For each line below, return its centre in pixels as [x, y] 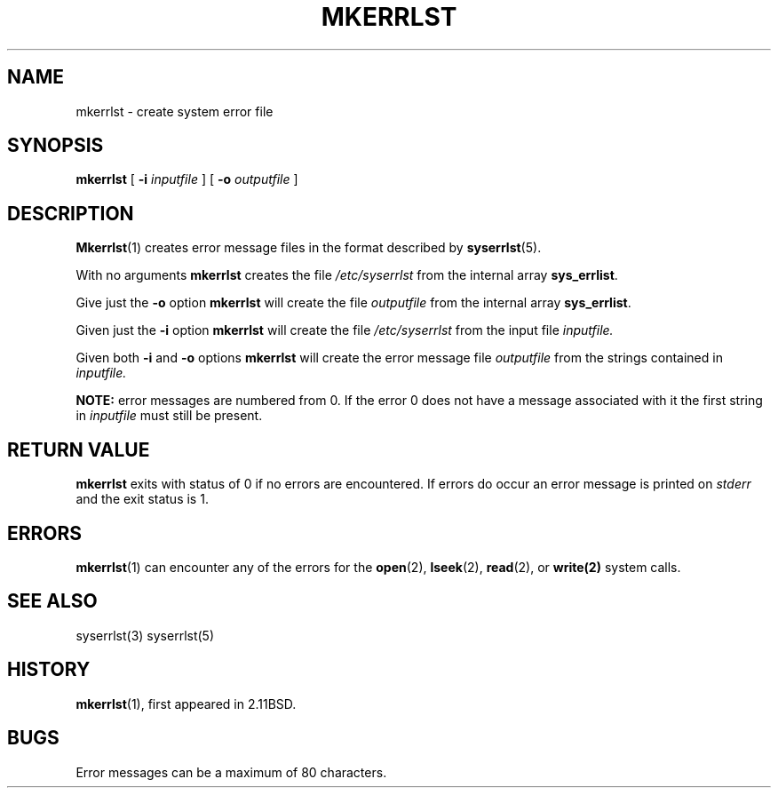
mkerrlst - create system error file [175, 111]
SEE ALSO [52, 601]
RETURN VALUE [79, 449]
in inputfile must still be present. [169, 416]
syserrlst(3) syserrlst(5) [145, 635]
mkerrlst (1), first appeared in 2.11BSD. [186, 704]
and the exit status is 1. [142, 499]
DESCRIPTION [71, 213]
